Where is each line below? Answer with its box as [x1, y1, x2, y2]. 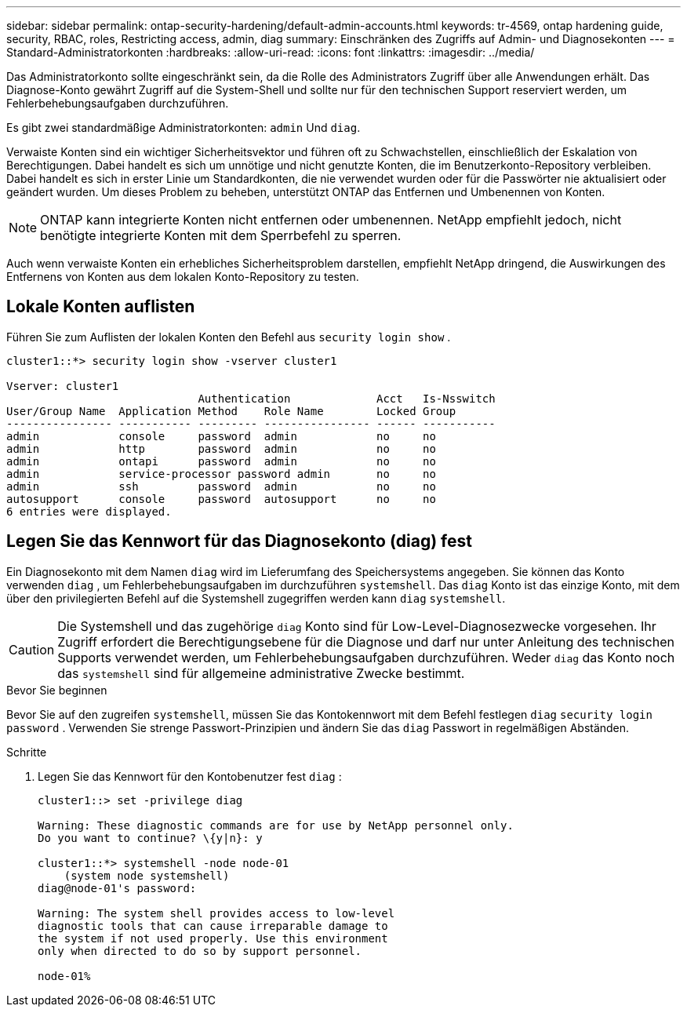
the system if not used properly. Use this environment [38, 931, 388, 945]
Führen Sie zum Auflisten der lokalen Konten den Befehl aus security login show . [6, 330, 451, 344]
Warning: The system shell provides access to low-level [38, 906, 395, 920]
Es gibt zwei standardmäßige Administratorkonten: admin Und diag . [6, 121, 361, 134]
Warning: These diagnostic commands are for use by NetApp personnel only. [38, 818, 514, 832]
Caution [9, 641, 55, 658]
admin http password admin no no [6, 442, 436, 455]
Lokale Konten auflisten [6, 297, 195, 317]
